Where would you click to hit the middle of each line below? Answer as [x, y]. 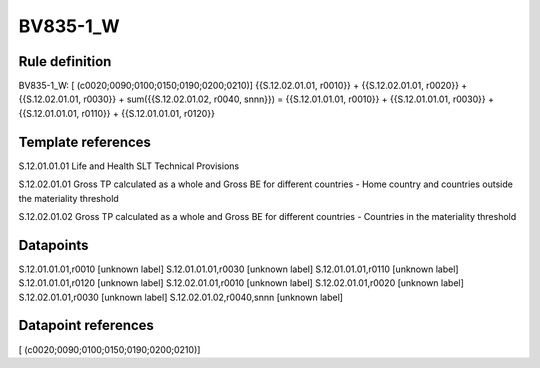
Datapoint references [86, 325]
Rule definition [65, 61]
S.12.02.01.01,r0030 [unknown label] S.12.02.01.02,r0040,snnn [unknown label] [181, 297]
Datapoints [53, 245]
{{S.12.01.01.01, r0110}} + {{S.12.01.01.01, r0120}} [116, 113]
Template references [85, 141]
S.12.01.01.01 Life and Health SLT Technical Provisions [129, 166]
